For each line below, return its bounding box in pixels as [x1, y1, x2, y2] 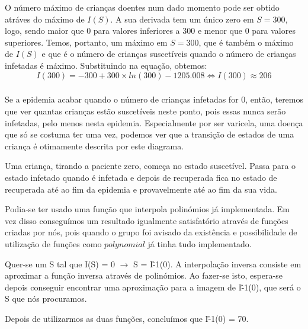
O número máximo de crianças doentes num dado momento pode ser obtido [5, 1, 280, 13]
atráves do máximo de [5, 12, 85, 25]
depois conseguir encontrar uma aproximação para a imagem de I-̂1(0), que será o [5, 280, 301, 293]
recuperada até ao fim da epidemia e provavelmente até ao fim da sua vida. [5, 183, 277, 195]
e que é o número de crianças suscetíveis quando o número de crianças [41, 47, 296, 60]
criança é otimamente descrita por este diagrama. [5, 139, 184, 152]
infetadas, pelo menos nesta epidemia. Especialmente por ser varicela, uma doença [5, 116, 303, 129]
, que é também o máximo [198, 36, 294, 48]
